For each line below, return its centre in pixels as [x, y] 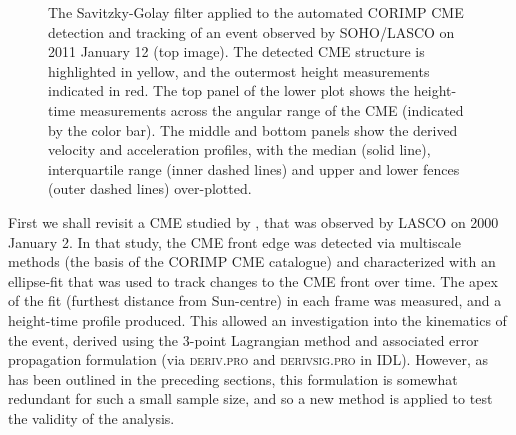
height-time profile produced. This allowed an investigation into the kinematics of [257, 319]
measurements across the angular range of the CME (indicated [271, 109]
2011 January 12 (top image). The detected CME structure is [236, 51]
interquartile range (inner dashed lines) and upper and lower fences [254, 168]
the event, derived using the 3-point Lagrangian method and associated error [243, 339]
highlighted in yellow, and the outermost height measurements [239, 70]
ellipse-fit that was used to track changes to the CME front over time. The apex [253, 280]
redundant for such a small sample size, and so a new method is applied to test [250, 398]
